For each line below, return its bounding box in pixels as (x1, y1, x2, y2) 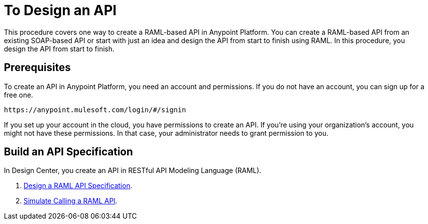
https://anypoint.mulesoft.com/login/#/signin (4, 105, 186, 114)
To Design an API (4, 2, 117, 19)
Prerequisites (4, 61, 71, 74)
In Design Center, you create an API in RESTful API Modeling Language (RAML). (4, 166, 262, 175)
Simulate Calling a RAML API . (24, 197, 118, 205)
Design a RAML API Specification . (24, 181, 133, 190)
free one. (4, 90, 33, 99)
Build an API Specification (4, 146, 133, 158)
